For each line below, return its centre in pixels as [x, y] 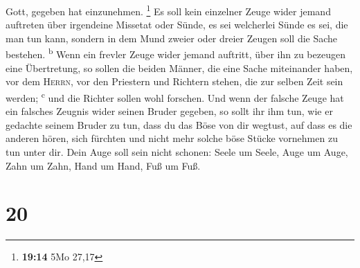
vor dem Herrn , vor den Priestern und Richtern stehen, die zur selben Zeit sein [174, 81]
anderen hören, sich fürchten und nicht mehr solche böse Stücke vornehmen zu [172, 138]
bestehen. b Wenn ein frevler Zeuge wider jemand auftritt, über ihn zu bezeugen [175, 53]
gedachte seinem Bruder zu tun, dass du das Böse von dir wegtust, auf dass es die [179, 124]
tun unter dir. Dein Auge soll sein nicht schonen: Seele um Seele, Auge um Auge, [177, 151]
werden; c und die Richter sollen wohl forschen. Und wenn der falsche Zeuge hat [175, 96]
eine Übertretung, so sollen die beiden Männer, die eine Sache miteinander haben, [179, 68]
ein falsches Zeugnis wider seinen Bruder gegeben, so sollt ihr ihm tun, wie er [169, 111]
